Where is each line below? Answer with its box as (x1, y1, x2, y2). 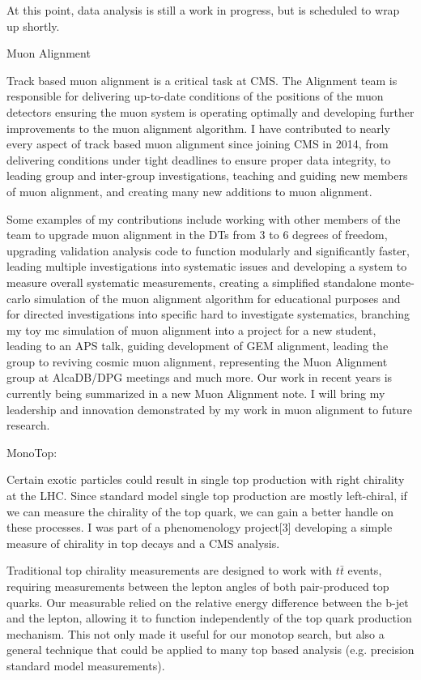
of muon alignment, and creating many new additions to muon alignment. (6, 182, 372, 199)
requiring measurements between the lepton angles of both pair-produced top (6, 578, 389, 594)
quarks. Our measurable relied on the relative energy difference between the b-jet (6, 593, 409, 610)
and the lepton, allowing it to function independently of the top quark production (6, 609, 412, 627)
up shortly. (6, 17, 60, 34)
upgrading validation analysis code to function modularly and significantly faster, (6, 242, 410, 259)
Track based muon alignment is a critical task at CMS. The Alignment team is (6, 71, 398, 88)
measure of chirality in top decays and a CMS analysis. (6, 534, 280, 551)
